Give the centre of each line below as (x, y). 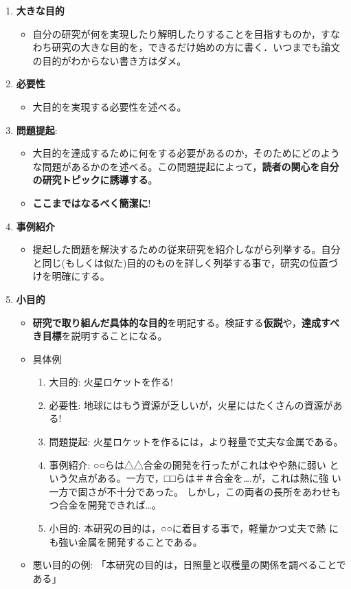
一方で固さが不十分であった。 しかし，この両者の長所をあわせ (190, 491)
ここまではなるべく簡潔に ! (92, 202)
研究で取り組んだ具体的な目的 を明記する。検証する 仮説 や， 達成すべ (186, 322)
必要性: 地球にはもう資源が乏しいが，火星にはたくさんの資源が (191, 404)
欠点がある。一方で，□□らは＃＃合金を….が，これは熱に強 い (205, 478)
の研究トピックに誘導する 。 (95, 180)
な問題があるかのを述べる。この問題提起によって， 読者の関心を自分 (186, 166)
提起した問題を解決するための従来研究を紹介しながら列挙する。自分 (186, 249)
